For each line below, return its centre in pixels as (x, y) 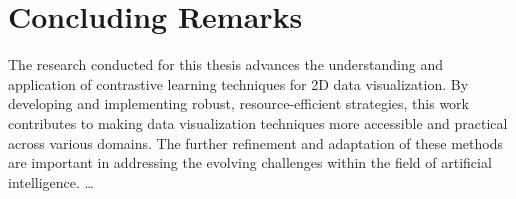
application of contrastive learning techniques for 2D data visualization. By (238, 83)
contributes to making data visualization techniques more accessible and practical (258, 122)
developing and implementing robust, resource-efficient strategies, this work (239, 103)
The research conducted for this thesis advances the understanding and (226, 64)
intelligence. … (51, 181)
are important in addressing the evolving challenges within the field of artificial (250, 162)
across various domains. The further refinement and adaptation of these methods (255, 142)
